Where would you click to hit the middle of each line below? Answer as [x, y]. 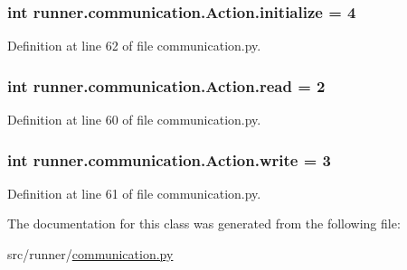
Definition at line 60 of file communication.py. [134, 120]
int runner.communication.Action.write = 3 [169, 159]
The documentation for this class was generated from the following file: [204, 223]
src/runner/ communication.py [90, 254]
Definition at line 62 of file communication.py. [134, 46]
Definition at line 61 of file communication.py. [134, 193]
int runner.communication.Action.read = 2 [166, 85]
